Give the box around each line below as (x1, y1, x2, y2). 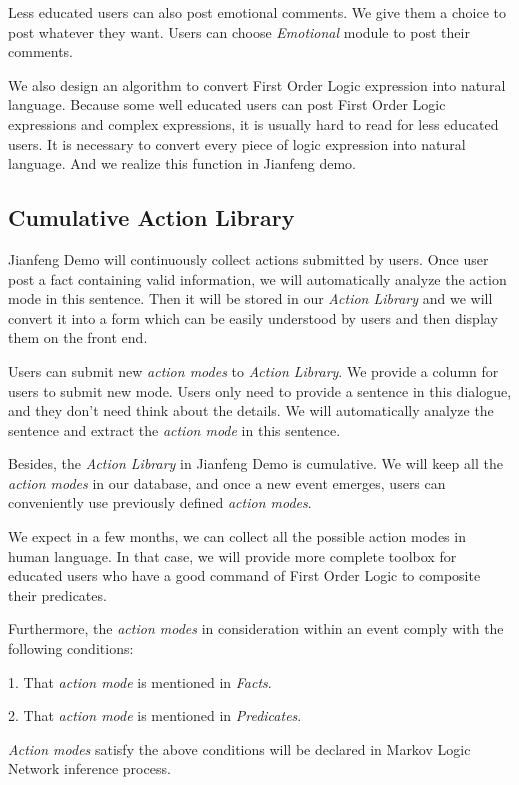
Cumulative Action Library (8, 202, 295, 233)
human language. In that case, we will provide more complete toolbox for (8, 545, 457, 566)
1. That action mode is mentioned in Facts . (8, 671, 272, 692)
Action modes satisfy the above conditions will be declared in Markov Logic (8, 738, 471, 759)
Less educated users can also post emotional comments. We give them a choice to (8, 2, 507, 22)
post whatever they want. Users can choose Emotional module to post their (8, 21, 470, 42)
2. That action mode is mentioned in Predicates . (8, 705, 302, 726)
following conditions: (8, 638, 134, 659)
